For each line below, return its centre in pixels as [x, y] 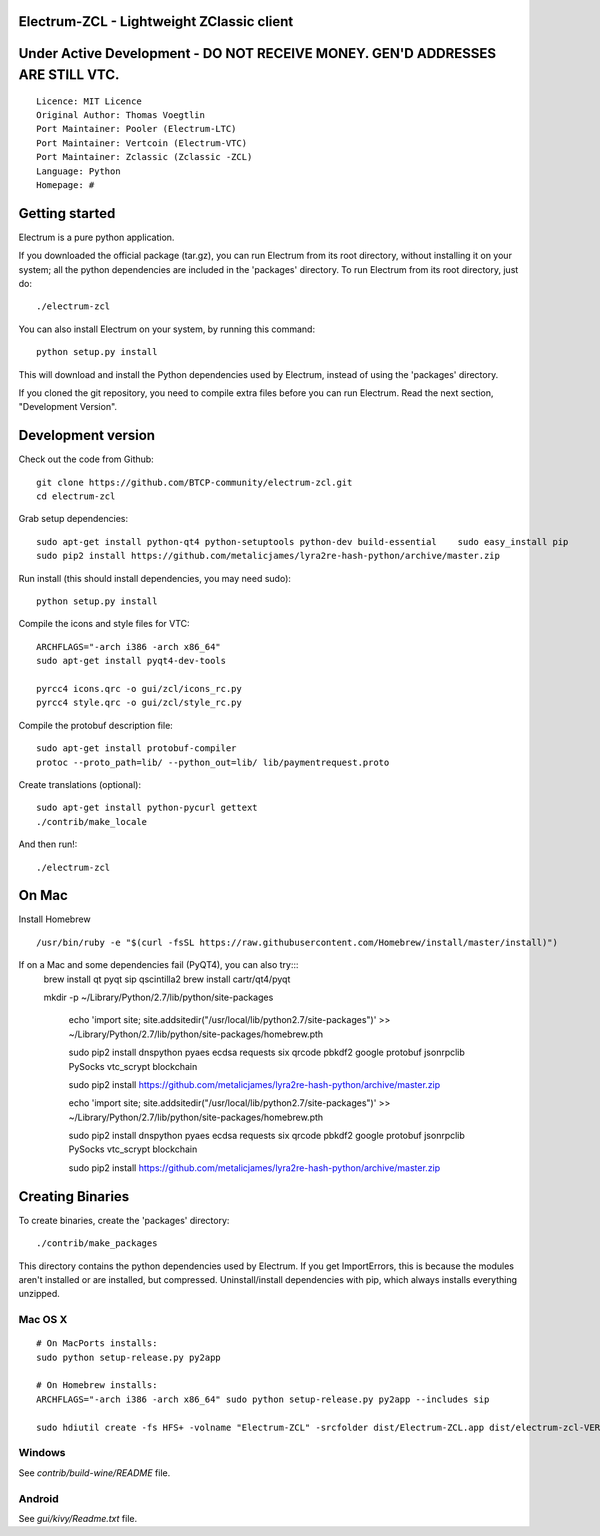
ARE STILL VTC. [69, 75]
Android [38, 1498]
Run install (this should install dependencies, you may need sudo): [155, 578]
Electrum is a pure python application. [96, 237]
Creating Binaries [74, 1196]
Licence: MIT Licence [89, 101]
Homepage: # [65, 184]
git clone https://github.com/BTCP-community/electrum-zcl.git [194, 482]
